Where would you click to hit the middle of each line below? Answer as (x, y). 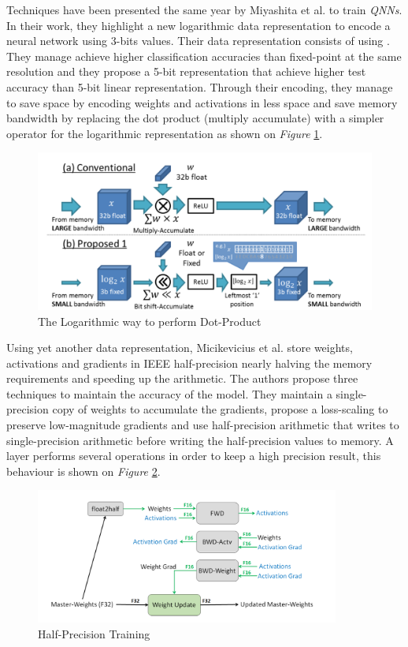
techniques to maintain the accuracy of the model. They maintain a (169, 393)
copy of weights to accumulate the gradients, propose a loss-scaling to (220, 409)
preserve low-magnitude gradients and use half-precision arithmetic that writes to (203, 425)
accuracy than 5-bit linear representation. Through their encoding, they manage (200, 86)
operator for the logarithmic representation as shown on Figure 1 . (165, 133)
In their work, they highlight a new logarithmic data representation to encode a (198, 25)
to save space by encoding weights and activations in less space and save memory (202, 102)
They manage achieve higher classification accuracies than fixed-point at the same (204, 56)
